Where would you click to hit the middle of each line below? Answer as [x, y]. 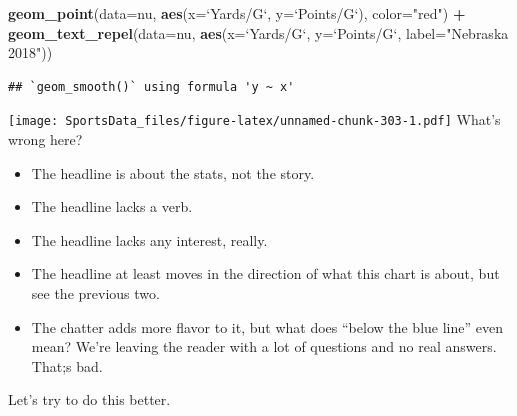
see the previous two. [95, 293]
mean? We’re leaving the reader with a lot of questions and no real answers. [264, 346]
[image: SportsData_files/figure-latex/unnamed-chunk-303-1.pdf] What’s [254, 119]
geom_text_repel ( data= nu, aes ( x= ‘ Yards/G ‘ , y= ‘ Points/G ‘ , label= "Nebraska [258, 32]
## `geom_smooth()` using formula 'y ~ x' [151, 86]
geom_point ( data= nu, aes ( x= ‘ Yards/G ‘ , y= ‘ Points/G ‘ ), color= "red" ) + [237, 13]
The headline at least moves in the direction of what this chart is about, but [265, 273]
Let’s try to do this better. [89, 399]
